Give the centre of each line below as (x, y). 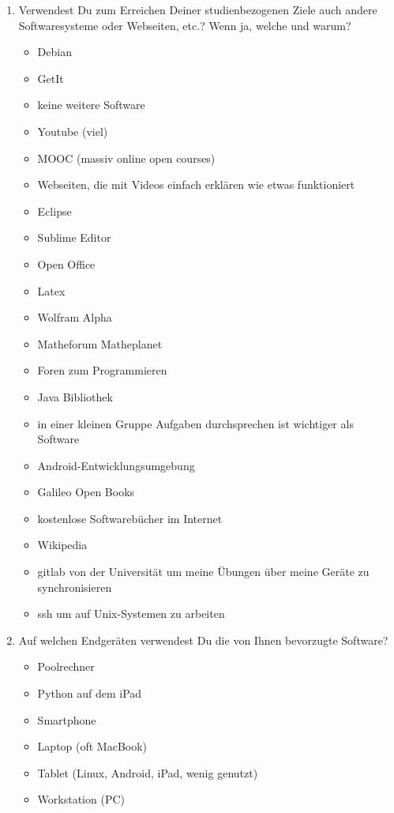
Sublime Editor (74, 237)
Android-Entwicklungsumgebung (116, 465)
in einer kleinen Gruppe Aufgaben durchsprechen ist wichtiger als (195, 423)
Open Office (66, 263)
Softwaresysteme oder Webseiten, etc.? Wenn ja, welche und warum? (185, 25)
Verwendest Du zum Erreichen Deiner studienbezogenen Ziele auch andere (198, 9)
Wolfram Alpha (75, 317)
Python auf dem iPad (90, 693)
